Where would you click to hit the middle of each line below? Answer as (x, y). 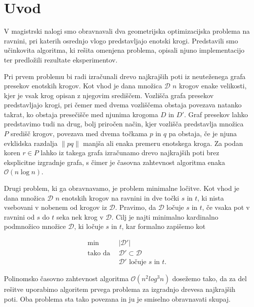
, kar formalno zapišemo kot (164, 226)
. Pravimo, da (136, 207)
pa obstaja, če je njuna (203, 133)
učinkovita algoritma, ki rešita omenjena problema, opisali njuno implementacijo (124, 50)
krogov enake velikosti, (213, 86)
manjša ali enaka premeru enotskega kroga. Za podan (163, 143)
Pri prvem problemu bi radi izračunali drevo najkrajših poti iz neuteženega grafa (125, 76)
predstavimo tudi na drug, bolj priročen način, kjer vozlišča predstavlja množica (124, 124)
